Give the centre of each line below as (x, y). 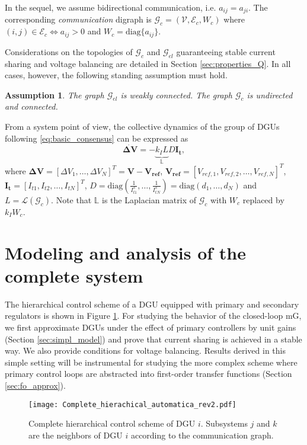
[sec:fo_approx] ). (35, 385)
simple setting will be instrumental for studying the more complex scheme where (151, 362)
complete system (74, 275)
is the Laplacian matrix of (149, 199)
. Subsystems (224, 423)
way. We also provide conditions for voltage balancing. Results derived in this (145, 350)
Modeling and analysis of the (125, 252)
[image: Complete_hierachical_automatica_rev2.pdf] (132, 404)
